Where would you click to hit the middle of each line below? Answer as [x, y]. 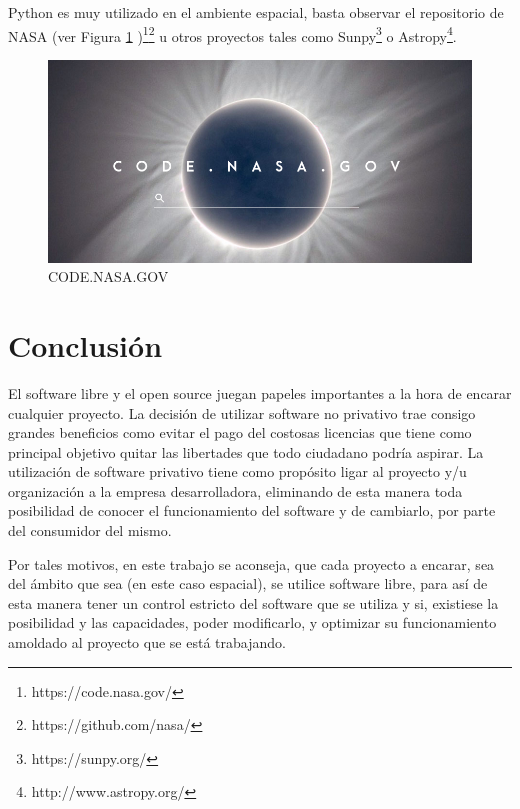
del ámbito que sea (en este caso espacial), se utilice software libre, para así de [248, 583]
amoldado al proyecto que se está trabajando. [147, 642]
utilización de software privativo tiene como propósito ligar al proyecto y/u [237, 471]
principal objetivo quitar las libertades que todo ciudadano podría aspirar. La [246, 451]
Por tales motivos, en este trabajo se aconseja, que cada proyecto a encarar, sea [251, 563]
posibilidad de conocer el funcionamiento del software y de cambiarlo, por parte [252, 510]
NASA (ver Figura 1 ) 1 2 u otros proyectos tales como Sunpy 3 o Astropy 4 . [232, 34]
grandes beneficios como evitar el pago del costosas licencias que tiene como [240, 432]
